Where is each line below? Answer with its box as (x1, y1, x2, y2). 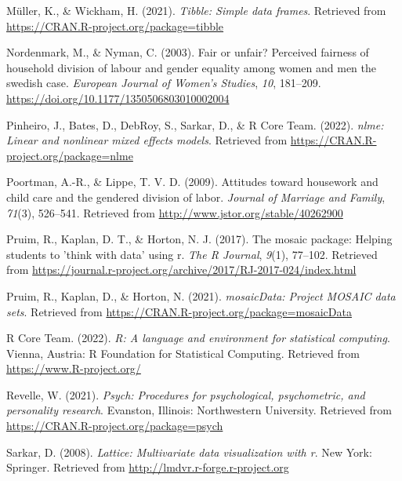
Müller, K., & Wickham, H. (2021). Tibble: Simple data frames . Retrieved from (6, 2, 386, 18)
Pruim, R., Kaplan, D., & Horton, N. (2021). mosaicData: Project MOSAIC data (6, 287, 396, 304)
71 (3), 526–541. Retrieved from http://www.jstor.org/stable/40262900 (6, 204, 343, 220)
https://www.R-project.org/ (6, 360, 141, 377)
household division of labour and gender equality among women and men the (6, 59, 376, 75)
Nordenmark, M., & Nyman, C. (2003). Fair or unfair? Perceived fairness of (6, 44, 369, 60)
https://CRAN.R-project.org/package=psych (6, 417, 223, 434)
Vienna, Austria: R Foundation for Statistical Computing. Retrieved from (6, 344, 360, 361)
